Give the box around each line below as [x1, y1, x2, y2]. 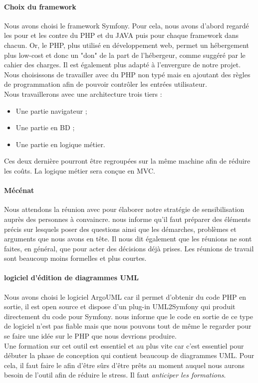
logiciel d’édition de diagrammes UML [4, 272, 139, 283]
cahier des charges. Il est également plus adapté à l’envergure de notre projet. [4, 59, 241, 70]
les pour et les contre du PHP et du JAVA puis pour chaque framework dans [4, 30, 239, 40]
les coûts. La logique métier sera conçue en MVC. [4, 165, 156, 176]
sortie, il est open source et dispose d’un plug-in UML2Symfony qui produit [4, 301, 236, 312]
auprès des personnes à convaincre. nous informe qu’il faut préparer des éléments [4, 213, 251, 224]
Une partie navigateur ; [15, 105, 87, 116]
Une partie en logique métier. [15, 139, 105, 149]
